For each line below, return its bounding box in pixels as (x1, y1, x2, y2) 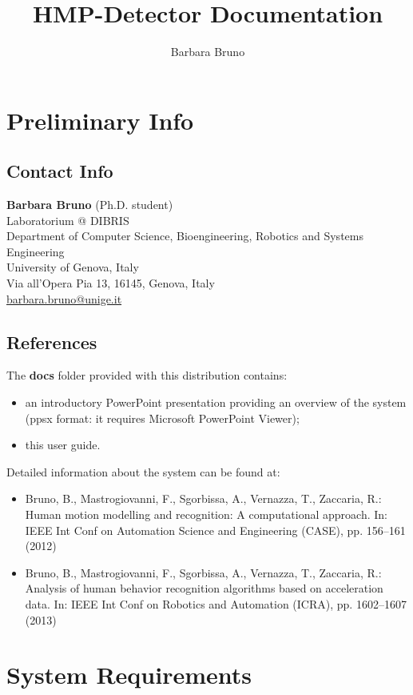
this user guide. (25, 436, 101, 453)
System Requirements (6, 658, 252, 691)
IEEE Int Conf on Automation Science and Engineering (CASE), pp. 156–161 (25, 521, 406, 538)
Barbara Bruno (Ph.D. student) (6, 196, 173, 213)
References (6, 329, 97, 354)
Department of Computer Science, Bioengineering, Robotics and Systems (6, 227, 363, 244)
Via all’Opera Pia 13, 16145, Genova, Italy (6, 275, 215, 291)
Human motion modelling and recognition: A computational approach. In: (25, 506, 387, 523)
